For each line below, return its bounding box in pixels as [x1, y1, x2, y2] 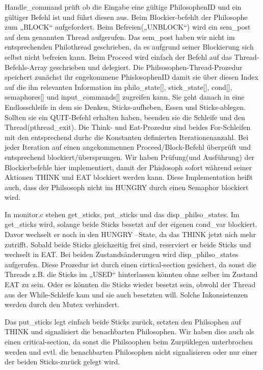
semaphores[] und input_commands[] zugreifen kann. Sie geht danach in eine [5, 91, 245, 102]
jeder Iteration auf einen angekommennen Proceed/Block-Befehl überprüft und [5, 142, 251, 152]
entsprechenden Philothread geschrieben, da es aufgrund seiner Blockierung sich [5, 41, 254, 52]
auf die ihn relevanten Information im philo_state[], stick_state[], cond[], [5, 81, 232, 92]
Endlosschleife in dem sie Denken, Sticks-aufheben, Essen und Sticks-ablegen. [5, 101, 246, 112]
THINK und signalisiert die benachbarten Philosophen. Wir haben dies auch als [5, 326, 254, 337]
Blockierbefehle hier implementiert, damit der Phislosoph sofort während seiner [5, 161, 252, 172]
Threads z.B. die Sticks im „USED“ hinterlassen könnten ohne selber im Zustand [5, 269, 258, 280]
